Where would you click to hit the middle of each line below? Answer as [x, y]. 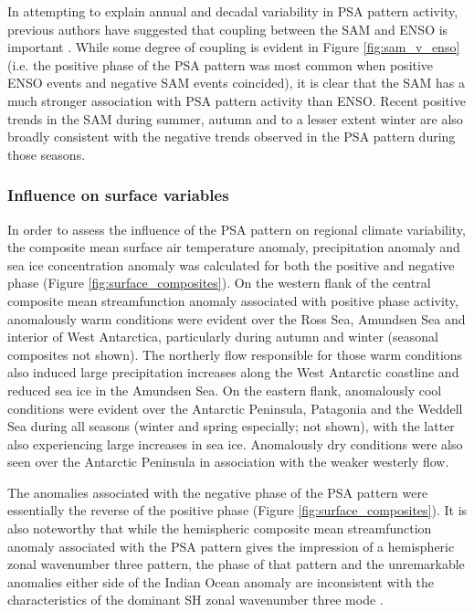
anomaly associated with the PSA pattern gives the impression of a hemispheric [231, 546]
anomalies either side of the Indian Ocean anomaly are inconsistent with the [221, 581]
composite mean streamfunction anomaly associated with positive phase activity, [233, 300]
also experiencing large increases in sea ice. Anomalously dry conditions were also [235, 443]
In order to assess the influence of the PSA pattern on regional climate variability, [237, 229]
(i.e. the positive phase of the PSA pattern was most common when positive [221, 64]
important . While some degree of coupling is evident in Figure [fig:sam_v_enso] [234, 47]
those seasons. [47, 154]
